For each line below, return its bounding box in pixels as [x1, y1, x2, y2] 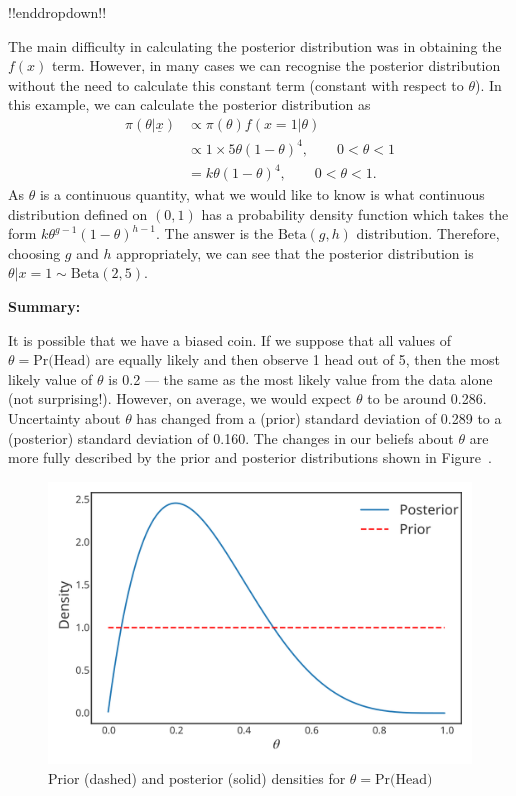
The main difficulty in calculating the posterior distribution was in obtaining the [8, 35, 502, 56]
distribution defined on [8, 203, 148, 224]
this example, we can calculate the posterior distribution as [8, 94, 371, 115]
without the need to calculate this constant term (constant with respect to [8, 74, 464, 95]
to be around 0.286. [367, 388, 487, 409]
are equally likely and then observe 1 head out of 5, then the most [95, 349, 500, 370]
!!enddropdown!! [8, 2, 107, 22]
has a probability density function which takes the [201, 203, 509, 224]
